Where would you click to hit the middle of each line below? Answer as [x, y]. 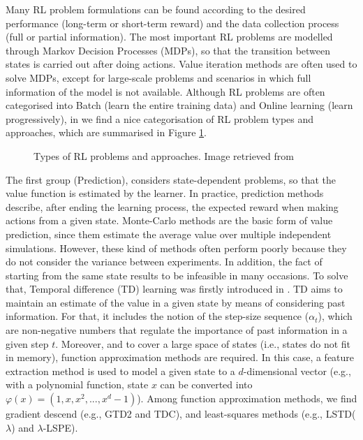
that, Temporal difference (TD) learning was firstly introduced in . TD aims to [174, 289]
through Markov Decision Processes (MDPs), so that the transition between [168, 50]
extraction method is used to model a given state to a [120, 371]
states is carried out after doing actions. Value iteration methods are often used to [181, 64]
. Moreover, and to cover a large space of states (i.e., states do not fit [203, 343]
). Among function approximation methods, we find [247, 398]
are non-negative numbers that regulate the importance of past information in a [177, 330]
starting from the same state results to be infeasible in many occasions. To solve [177, 275]
